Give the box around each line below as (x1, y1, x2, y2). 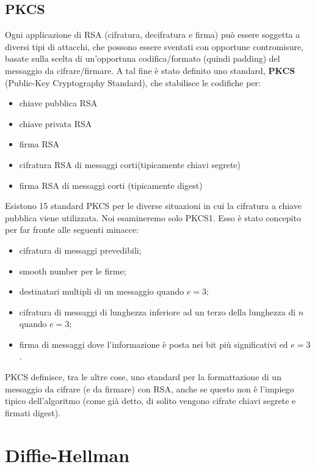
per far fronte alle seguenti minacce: (5, 223, 139, 236)
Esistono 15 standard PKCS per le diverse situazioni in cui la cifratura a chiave (5, 199, 302, 212)
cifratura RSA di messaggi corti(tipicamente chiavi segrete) (19, 158, 241, 171)
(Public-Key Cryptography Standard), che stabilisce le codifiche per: (5, 76, 261, 89)
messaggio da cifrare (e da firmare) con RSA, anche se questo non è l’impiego (5, 382, 294, 395)
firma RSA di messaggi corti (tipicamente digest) (19, 178, 203, 191)
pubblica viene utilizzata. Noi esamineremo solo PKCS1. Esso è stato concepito (5, 211, 301, 224)
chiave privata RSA (19, 117, 92, 130)
